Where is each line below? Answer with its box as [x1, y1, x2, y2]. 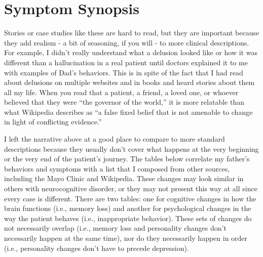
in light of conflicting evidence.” [4, 116, 102, 127]
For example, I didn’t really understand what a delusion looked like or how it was [4, 47, 257, 58]
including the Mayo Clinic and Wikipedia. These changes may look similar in [4, 173, 244, 184]
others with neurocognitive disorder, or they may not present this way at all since [4, 183, 257, 194]
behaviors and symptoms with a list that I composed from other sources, [4, 163, 230, 174]
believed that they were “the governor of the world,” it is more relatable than [4, 97, 244, 107]
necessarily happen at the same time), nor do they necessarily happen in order [4, 233, 248, 243]
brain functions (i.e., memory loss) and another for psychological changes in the [4, 203, 251, 213]
